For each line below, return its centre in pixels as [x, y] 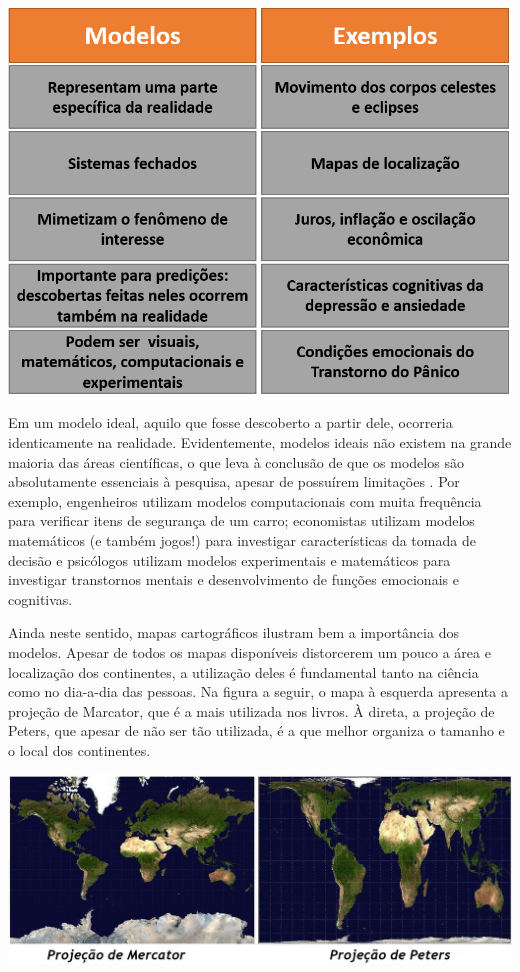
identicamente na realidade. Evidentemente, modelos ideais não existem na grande [260, 442]
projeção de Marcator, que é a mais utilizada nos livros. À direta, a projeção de [251, 710]
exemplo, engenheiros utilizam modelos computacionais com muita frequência [245, 500]
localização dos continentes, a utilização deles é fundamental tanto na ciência [243, 671]
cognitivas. [40, 598]
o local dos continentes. [79, 749]
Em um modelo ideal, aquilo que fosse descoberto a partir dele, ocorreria [230, 422]
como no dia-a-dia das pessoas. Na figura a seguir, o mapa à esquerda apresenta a [258, 691]
